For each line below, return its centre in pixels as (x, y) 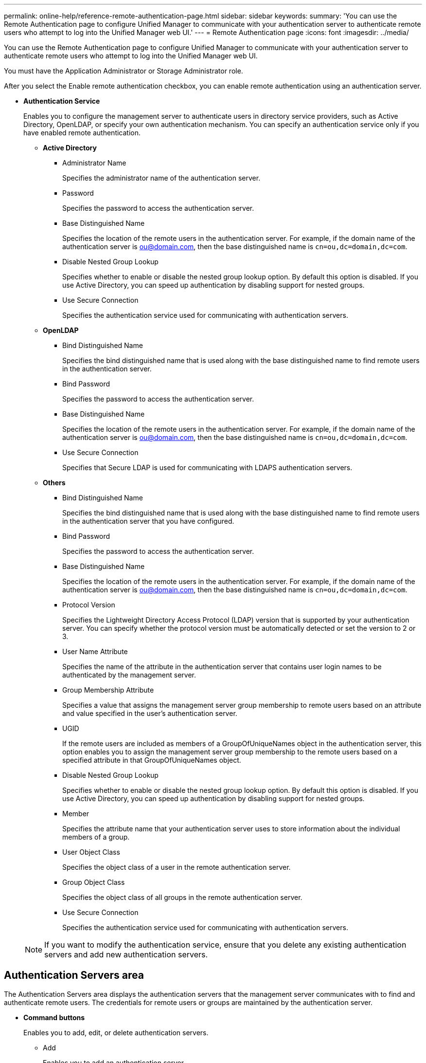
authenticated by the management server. (129, 675)
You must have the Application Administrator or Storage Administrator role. (124, 71)
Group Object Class (94, 882)
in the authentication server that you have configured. (148, 521)
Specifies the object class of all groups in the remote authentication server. (182, 897)
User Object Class (91, 852)
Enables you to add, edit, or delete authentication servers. (116, 1032)
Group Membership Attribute (108, 690)
